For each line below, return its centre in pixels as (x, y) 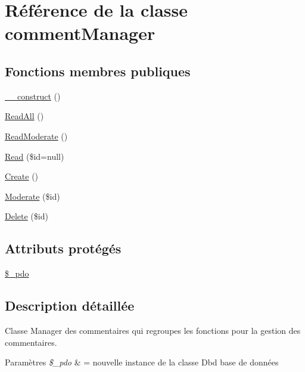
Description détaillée (70, 306)
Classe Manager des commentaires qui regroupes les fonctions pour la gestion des (153, 330)
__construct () (33, 96)
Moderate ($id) (32, 196)
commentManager (80, 33)
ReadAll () (24, 116)
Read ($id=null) (35, 156)
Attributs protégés (63, 248)
